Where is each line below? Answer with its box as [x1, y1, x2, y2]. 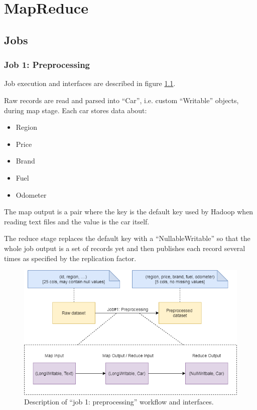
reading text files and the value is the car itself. [4, 216, 150, 226]
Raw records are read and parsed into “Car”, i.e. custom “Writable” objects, [4, 95, 239, 105]
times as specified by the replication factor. [4, 253, 137, 263]
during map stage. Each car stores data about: [4, 105, 147, 115]
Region [16, 122, 37, 132]
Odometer [16, 189, 47, 200]
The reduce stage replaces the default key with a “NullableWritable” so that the [4, 233, 250, 243]
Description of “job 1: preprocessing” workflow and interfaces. [24, 396, 214, 407]
